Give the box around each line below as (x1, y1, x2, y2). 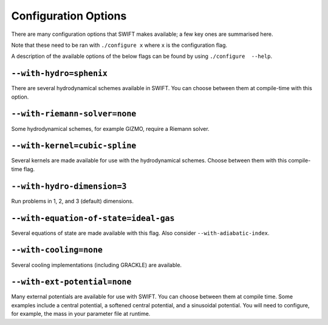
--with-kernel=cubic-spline (11, 141, 137, 151)
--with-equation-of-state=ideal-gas (11, 213, 175, 223)
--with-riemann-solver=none (11, 109, 137, 119)
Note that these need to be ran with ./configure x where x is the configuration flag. (11, 41, 228, 49)
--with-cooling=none (11, 245, 103, 255)
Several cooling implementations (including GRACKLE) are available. (11, 261, 182, 268)
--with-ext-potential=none (11, 277, 132, 287)
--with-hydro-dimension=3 (11, 181, 127, 191)
